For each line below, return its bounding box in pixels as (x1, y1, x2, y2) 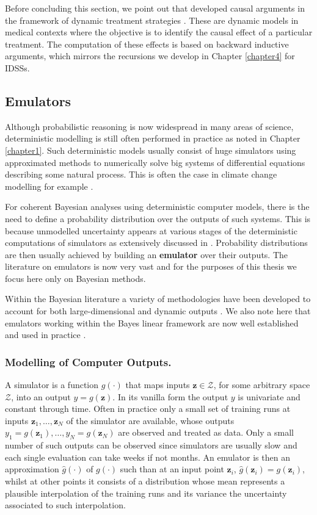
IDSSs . (5, 61, 30, 74)
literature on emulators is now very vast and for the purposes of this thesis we (5, 260, 297, 273)
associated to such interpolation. (5, 499, 126, 511)
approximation (5, 463, 59, 475)
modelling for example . (5, 179, 93, 192)
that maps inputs (125, 378, 190, 391)
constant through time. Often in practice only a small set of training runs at (5, 402, 291, 415)
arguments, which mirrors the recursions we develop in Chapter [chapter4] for (5, 49, 295, 62)
